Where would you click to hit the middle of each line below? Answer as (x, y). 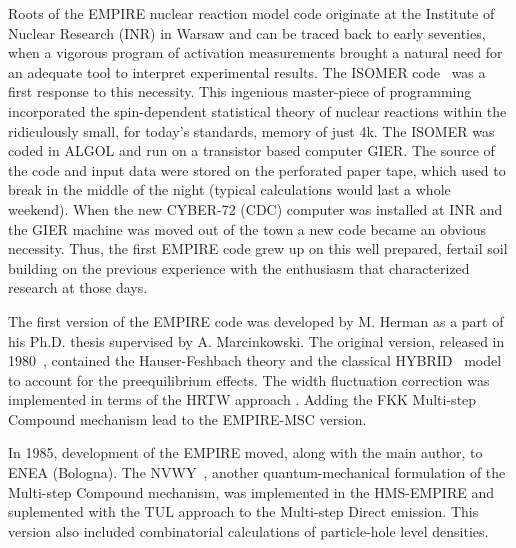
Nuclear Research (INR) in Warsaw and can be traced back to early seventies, (247, 32)
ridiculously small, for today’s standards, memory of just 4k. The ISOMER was (251, 130)
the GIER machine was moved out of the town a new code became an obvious (247, 228)
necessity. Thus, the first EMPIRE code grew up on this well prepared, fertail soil (258, 248)
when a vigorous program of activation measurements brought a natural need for (255, 52)
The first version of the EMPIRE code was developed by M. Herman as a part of (256, 320)
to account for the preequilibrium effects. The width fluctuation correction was (249, 379)
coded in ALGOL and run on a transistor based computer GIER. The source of (251, 150)
